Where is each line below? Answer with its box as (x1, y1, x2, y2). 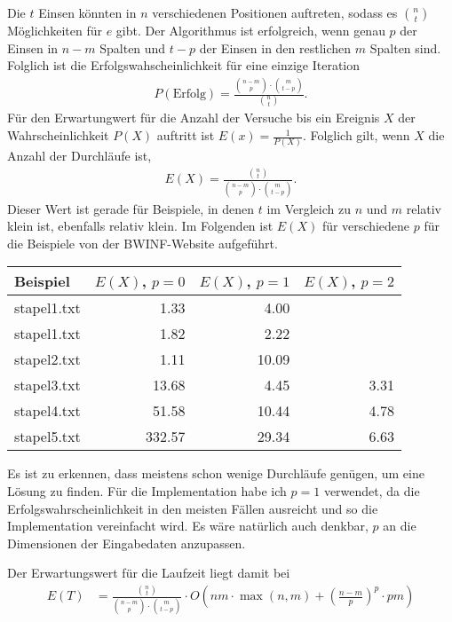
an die (383, 516, 416, 535)
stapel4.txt (14, 400, 81, 421)
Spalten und (99, 38, 166, 57)
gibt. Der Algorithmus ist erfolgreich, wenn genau (115, 21, 385, 39)
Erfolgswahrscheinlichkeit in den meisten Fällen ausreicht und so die (7, 499, 378, 517)
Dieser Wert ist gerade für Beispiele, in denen (7, 199, 255, 217)
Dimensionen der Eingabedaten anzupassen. (7, 533, 246, 552)
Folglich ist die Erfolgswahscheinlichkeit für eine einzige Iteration (7, 56, 361, 75)
